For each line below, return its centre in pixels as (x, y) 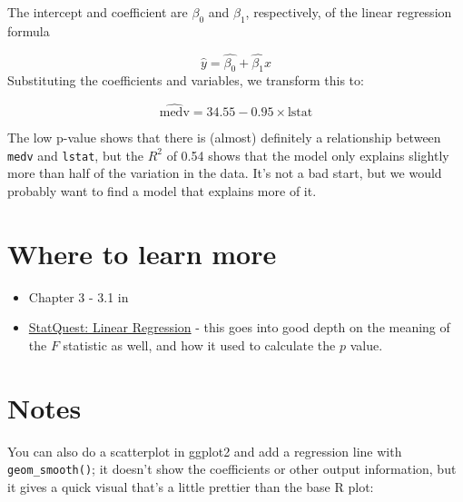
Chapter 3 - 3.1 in (79, 296)
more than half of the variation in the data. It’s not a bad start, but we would (225, 173)
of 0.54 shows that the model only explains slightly (308, 155)
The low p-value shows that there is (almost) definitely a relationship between (224, 138)
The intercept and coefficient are (98, 12)
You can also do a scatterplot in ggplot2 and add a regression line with (205, 451)
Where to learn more (142, 253)
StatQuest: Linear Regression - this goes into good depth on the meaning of (239, 327)
